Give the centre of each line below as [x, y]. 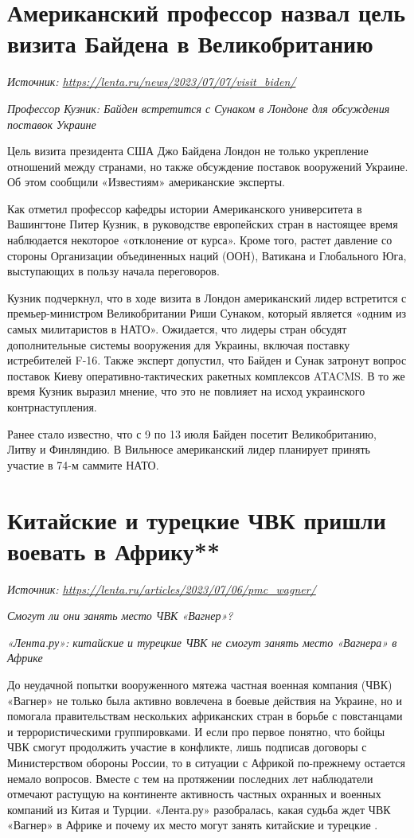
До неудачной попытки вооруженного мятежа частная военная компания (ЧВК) [200, 685]
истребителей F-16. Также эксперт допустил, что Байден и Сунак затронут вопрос [207, 360]
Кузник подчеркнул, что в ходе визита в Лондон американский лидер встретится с [207, 297]
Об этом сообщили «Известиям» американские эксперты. [146, 182]
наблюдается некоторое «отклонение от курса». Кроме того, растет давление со [200, 240]
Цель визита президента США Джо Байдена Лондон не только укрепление [188, 151]
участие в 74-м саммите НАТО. [83, 464]
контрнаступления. [52, 407]
